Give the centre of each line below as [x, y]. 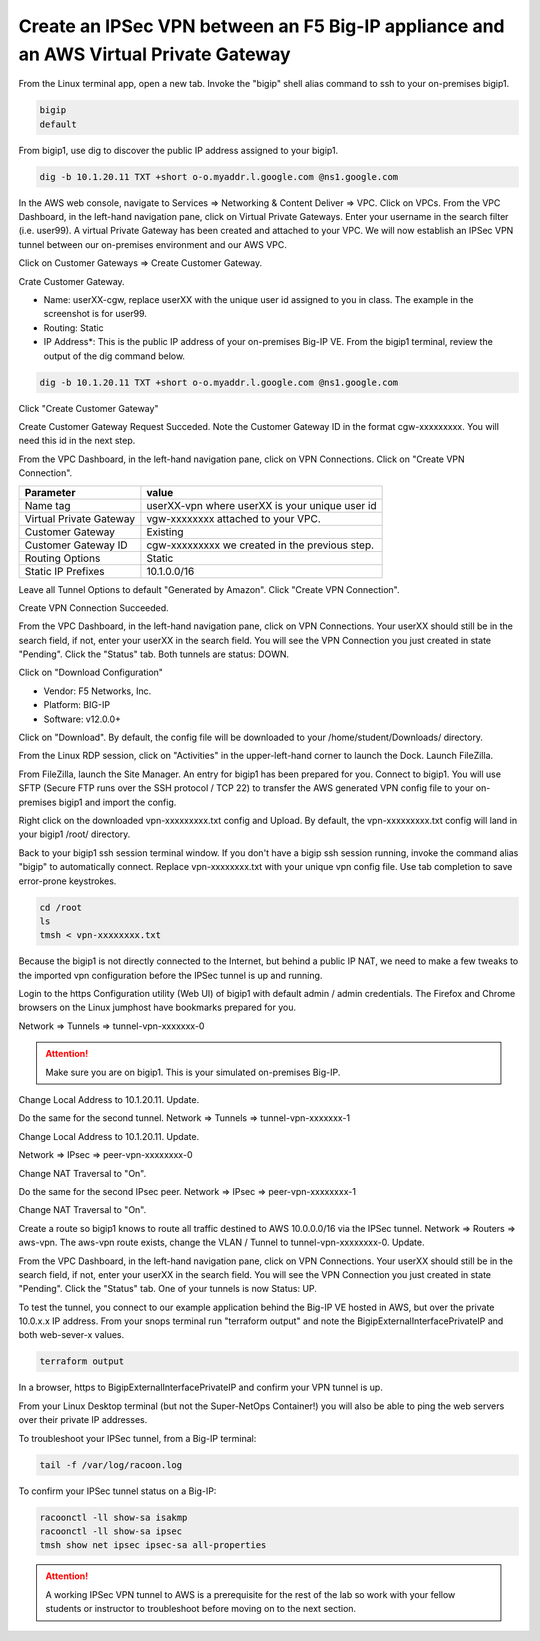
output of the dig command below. [114, 356]
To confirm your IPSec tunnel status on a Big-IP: [117, 1491]
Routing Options [62, 558]
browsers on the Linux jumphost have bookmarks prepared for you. [157, 1007]
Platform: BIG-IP [76, 705]
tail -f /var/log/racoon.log [111, 1464]
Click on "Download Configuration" [91, 672]
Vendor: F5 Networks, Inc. [97, 691]
